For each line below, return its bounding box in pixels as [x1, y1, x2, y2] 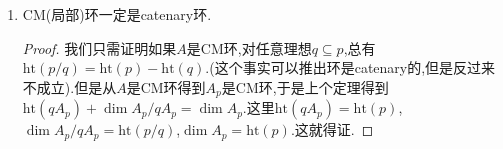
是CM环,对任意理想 [186, 37, 312, 58]
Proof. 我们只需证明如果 [22, 37, 177, 58]
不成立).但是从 [22, 76, 117, 97]
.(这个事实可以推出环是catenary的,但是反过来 [205, 57, 496, 78]
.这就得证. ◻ [290, 119, 374, 140]
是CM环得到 [126, 76, 206, 97]
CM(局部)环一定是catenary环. [22, 4, 212, 24]
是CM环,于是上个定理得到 [221, 76, 389, 97]
